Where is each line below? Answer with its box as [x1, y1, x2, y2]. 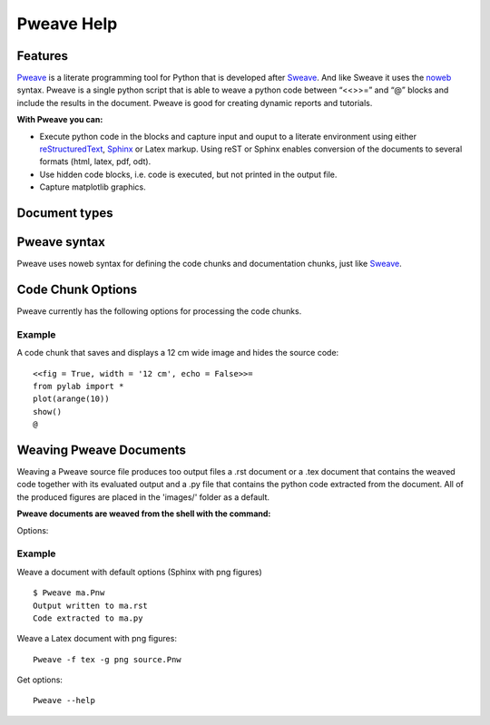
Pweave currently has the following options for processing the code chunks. [16, 306, 302, 317]
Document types [16, 205, 113, 220]
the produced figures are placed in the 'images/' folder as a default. [16, 491, 270, 503]
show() [33, 407, 63, 416]
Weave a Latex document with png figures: [16, 633, 177, 644]
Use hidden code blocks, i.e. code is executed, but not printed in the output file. [39, 169, 338, 180]
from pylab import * [33, 381, 124, 391]
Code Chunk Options [16, 281, 138, 297]
